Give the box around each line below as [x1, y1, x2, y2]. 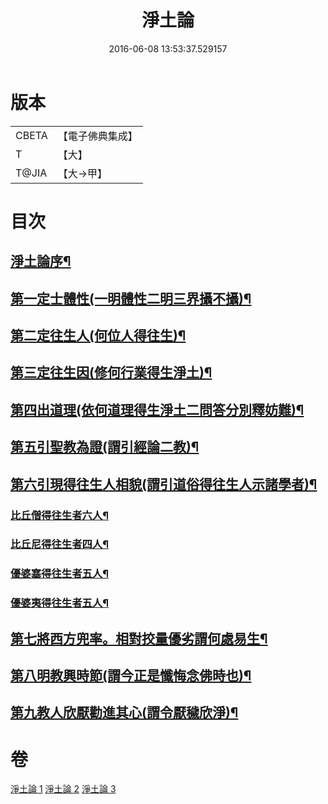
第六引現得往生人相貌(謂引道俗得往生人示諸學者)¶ [10, 476, 318, 493]
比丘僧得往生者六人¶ [10, 508, 110, 522]
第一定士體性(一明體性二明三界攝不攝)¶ [10, 290, 252, 307]
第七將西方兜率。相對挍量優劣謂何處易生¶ [10, 630, 268, 647]
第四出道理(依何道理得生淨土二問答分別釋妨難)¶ [10, 401, 305, 418]
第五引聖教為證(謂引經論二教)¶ [10, 439, 200, 456]
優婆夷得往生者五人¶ [10, 596, 110, 610]
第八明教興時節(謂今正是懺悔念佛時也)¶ [10, 667, 252, 685]
